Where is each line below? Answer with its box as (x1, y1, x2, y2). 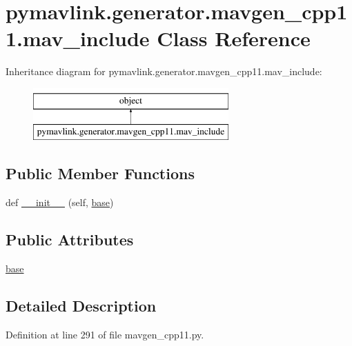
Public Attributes (6, 229, 134, 250)
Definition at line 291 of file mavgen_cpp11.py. (6, 327, 204, 341)
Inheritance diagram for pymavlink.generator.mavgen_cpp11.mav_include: (6, 64, 322, 79)
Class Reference (157, 24, 311, 52)
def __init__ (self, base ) (6, 195, 114, 210)
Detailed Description (6, 295, 157, 316)
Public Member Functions (6, 163, 195, 184)
